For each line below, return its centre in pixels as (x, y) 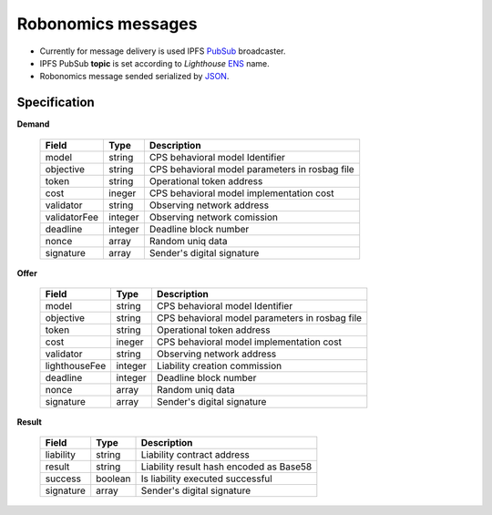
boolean (113, 479)
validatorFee (72, 217)
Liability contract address (195, 455)
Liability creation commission (219, 366)
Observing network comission (213, 217)
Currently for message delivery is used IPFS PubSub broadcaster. (163, 51)
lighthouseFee (76, 366)
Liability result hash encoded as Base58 (226, 467)
